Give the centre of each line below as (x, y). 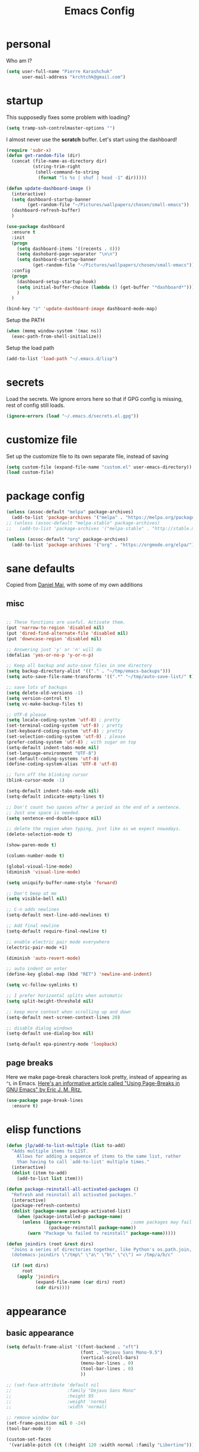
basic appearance (40, 1333)
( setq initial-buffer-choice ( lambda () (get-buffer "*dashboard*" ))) (106, 287)
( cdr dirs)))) (52, 1287)
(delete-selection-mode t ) (39, 834)
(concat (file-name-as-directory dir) (60, 161)
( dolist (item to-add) (39, 1173)
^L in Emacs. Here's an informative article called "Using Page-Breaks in (93, 1083)
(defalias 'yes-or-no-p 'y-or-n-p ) (50, 655)
